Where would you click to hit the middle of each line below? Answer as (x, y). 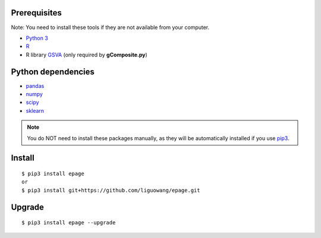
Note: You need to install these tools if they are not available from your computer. (110, 27)
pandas (35, 85)
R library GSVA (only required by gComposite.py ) (87, 55)
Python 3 (37, 38)
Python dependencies (53, 72)
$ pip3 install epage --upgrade (69, 223)
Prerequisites (36, 13)
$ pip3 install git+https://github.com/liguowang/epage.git (111, 190)
